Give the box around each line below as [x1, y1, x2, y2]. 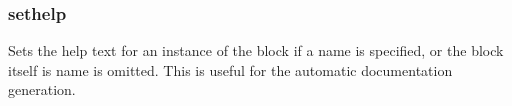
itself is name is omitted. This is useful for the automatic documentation [8, 59, 453, 80]
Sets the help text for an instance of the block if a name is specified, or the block [8, 40, 504, 61]
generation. [8, 79, 76, 100]
